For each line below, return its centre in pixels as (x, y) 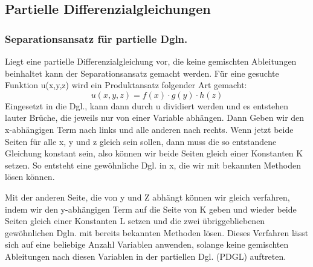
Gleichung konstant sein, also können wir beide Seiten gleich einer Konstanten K (154, 153)
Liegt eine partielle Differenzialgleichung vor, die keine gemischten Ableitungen (151, 61)
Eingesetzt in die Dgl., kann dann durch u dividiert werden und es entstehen (147, 105)
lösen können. (30, 177)
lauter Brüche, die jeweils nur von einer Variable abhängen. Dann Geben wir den (155, 117)
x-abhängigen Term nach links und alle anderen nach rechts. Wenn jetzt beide (149, 129)
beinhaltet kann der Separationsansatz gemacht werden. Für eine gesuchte (142, 73)
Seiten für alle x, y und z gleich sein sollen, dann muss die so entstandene (141, 141)
